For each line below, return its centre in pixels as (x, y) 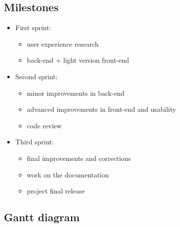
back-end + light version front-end (78, 60)
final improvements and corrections (79, 158)
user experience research (63, 44)
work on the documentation (68, 174)
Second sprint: (36, 76)
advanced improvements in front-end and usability (101, 109)
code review (44, 125)
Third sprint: (34, 142)
